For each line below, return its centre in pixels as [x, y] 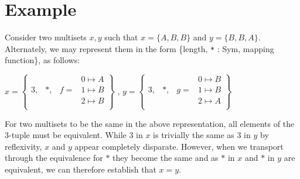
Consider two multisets [46, 37]
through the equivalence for [54, 158]
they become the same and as [166, 158]
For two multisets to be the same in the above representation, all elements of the [150, 123]
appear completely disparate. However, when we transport [179, 146]
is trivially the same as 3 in [202, 135]
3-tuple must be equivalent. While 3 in [74, 135]
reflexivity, [23, 146]
